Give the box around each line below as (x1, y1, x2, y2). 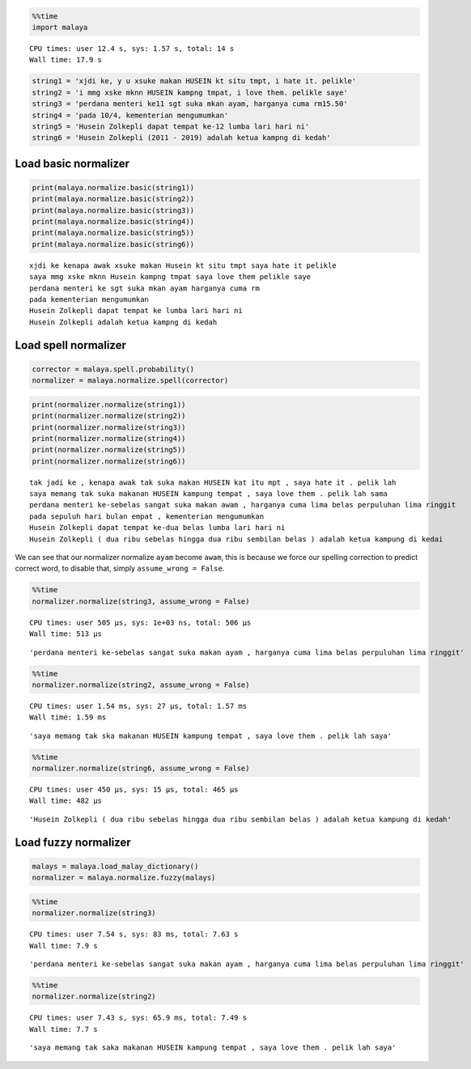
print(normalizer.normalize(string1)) (32, 400, 186, 409)
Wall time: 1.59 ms (29, 713, 107, 722)
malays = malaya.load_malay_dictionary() (32, 862, 199, 871)
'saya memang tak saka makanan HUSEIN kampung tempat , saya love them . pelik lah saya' (29, 1043, 397, 1052)
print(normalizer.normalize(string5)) (32, 445, 186, 455)
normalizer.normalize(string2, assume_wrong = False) (32, 680, 250, 689)
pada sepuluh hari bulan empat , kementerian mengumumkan (29, 511, 265, 521)
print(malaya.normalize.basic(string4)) (32, 217, 194, 227)
